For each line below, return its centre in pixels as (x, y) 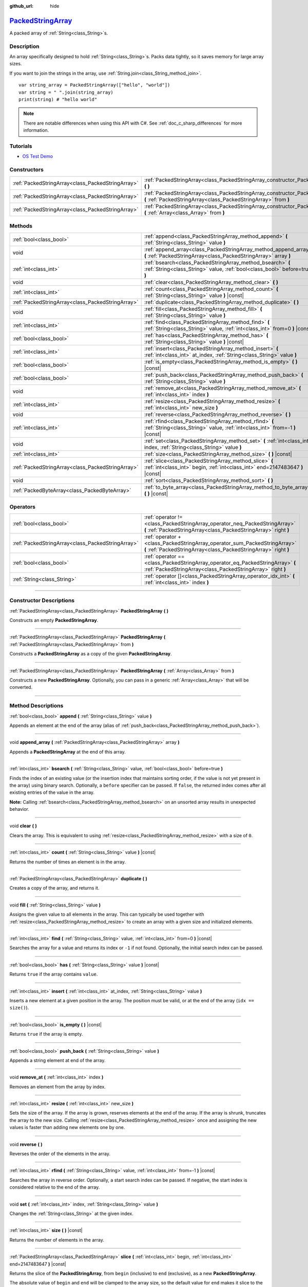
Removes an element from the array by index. (58, 1087)
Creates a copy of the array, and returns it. (54, 888)
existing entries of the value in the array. (52, 792)
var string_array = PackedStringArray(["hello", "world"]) (94, 85)
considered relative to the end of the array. (55, 1187)
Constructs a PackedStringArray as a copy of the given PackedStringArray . (91, 654)
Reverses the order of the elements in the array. (60, 1154)
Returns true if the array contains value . (54, 974)
